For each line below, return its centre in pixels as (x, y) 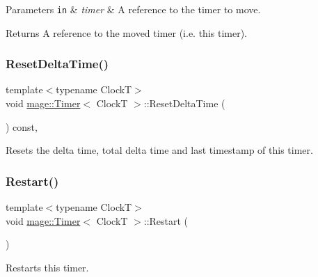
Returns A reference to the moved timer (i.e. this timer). (127, 32)
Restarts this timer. (47, 267)
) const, (22, 126)
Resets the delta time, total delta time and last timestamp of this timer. (159, 150)
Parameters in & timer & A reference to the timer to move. (133, 9)
